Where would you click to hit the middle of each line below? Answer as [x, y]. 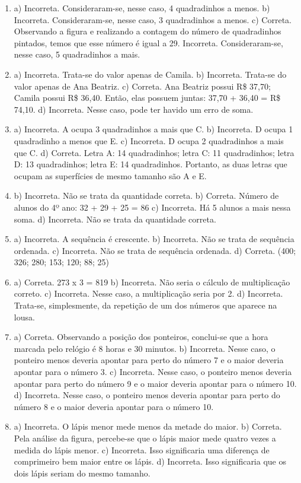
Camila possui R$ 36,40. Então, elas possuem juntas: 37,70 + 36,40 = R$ [147, 98]
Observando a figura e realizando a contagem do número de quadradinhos [148, 31]
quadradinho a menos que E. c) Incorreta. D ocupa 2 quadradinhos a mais [149, 140]
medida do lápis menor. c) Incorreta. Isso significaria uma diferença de [142, 449]
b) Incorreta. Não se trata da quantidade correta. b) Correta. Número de [146, 196]
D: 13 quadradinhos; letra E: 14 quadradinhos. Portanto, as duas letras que [150, 164]
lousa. [24, 317]
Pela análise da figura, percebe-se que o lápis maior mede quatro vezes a [145, 438]
